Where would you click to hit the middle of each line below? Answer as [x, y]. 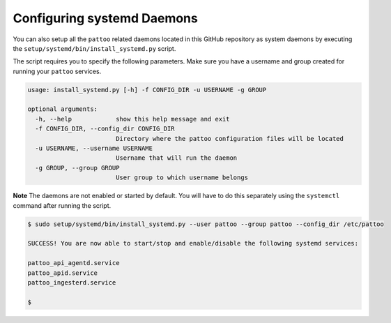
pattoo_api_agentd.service [74, 263]
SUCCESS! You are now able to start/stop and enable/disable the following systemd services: [193, 243]
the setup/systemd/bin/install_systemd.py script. [94, 48]
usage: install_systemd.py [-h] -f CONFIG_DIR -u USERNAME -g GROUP [147, 90]
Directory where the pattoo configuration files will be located [230, 138]
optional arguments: [62, 109]
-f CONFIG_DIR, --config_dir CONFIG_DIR [105, 129]
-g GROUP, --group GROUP [77, 168]
